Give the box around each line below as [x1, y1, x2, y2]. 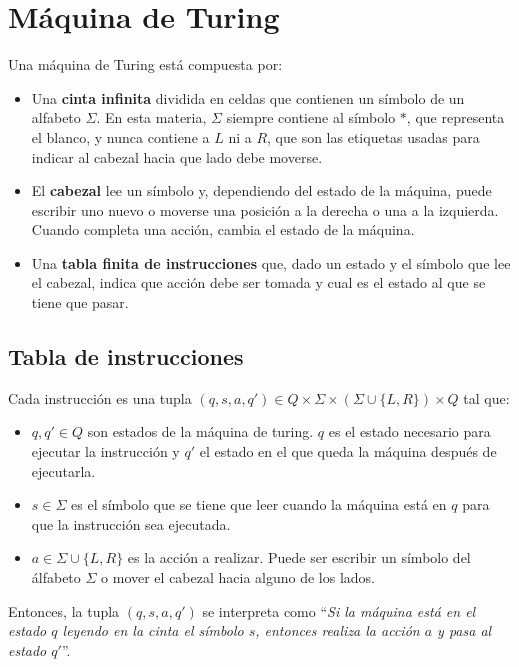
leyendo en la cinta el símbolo [62, 620, 244, 641]
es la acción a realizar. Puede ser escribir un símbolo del [127, 547, 471, 568]
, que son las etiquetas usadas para [267, 126, 480, 147]
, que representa [406, 107, 505, 128]
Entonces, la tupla [8, 600, 120, 621]
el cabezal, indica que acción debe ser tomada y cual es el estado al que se [31, 272, 486, 293]
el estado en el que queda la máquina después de [199, 441, 497, 462]
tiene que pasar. [31, 292, 129, 313]
